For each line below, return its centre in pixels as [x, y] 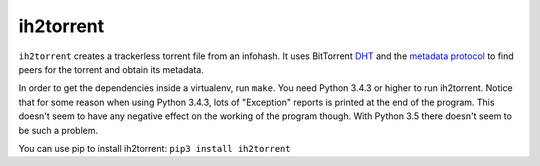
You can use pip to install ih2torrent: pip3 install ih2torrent [154, 148]
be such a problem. [58, 130]
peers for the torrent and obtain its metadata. [111, 69]
